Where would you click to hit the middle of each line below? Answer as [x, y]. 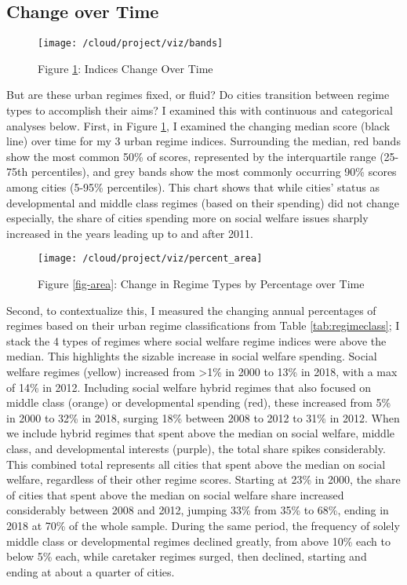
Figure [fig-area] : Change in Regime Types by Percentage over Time [201, 284]
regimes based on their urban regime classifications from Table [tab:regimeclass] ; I [203, 325]
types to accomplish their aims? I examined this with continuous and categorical [200, 110]
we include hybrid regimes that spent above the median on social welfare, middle [200, 433]
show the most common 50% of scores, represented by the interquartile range [191, 156]
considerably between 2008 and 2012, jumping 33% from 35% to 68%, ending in [198, 510]
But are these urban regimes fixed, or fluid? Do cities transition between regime [198, 95]
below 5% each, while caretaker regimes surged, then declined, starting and [187, 556]
